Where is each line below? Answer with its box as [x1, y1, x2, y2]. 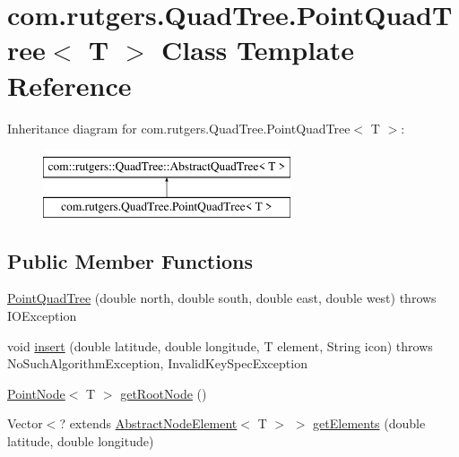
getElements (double [313, 414, 426, 433]
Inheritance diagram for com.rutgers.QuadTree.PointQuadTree [7, 118, 351, 137]
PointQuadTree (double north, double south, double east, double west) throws [7, 289, 437, 307]
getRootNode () [120, 384, 207, 402]
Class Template [161, 31, 355, 68]
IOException [7, 306, 77, 325]
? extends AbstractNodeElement [59, 414, 238, 433]
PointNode [7, 384, 65, 402]
